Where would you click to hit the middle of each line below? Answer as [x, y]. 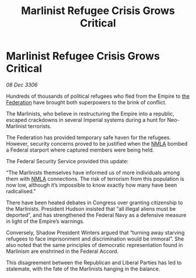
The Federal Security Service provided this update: [67, 161]
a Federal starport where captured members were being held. [80, 150]
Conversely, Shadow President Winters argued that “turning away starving [95, 232]
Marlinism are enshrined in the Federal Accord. [62, 251]
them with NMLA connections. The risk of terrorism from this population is [95, 179]
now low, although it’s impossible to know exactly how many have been [92, 185]
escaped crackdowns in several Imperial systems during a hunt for [86, 120]
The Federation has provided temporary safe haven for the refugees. [89, 137]
